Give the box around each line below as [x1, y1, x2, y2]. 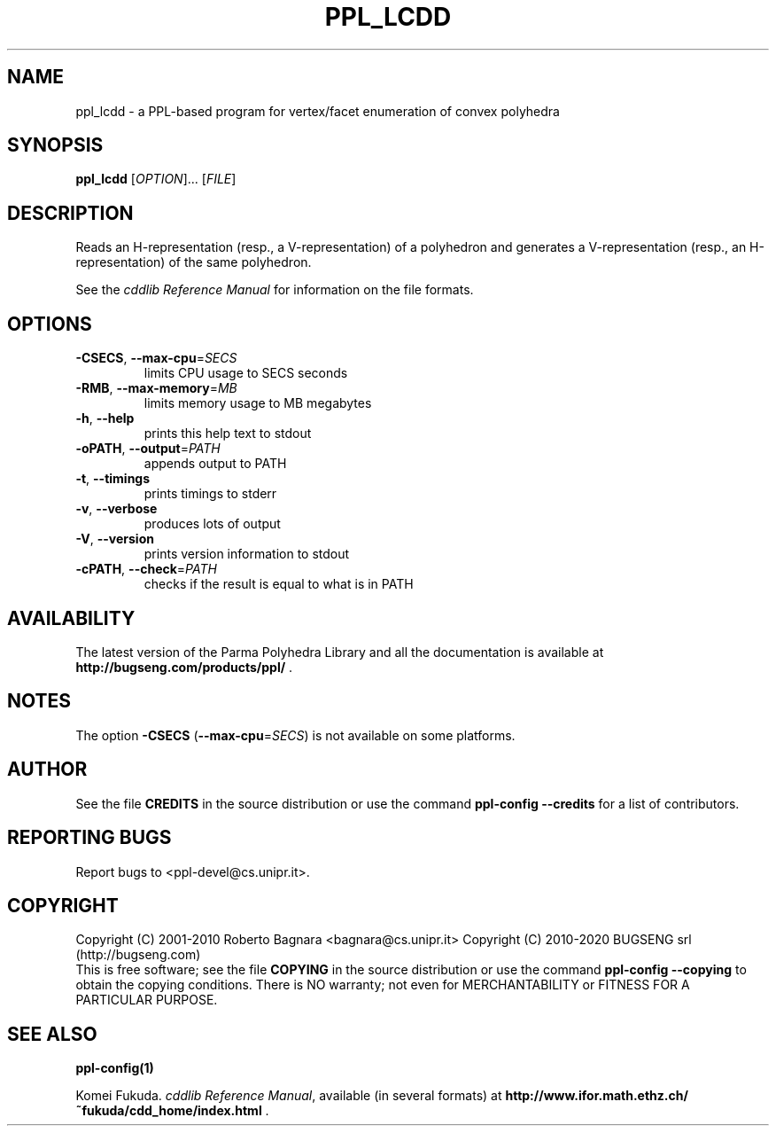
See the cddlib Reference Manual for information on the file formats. [75, 282, 474, 298]
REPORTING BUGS [7, 826, 172, 849]
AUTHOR [7, 758, 88, 781]
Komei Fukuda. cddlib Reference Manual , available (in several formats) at [75, 1088, 502, 1104]
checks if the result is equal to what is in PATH [144, 576, 414, 592]
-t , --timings [75, 471, 151, 487]
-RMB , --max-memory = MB [75, 380, 237, 396]
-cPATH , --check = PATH [75, 561, 217, 577]
